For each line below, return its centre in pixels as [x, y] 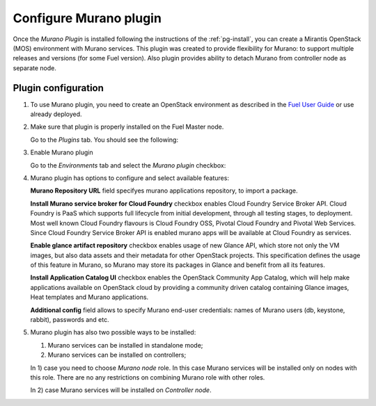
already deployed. [56, 114]
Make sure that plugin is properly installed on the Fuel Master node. [127, 127]
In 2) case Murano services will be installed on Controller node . [121, 390]
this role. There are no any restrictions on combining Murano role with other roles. [148, 377]
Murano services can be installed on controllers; [117, 355]
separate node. [35, 68]
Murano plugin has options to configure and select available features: [130, 178]
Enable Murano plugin [62, 152]
